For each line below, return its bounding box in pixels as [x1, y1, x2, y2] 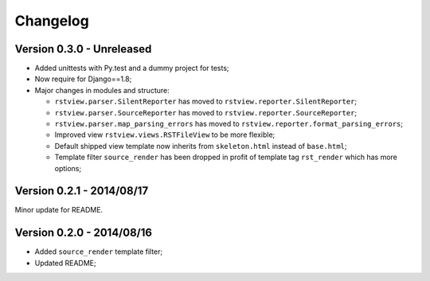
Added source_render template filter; [34, 247, 163, 256]
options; [54, 163, 82, 173]
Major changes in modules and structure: [34, 85, 170, 95]
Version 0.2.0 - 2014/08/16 [14, 226, 153, 240]
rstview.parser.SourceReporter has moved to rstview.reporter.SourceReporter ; [54, 107, 358, 117]
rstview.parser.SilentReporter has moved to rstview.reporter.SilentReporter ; [54, 96, 358, 107]
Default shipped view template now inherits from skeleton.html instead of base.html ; [54, 141, 347, 150]
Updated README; [34, 258, 97, 267]
